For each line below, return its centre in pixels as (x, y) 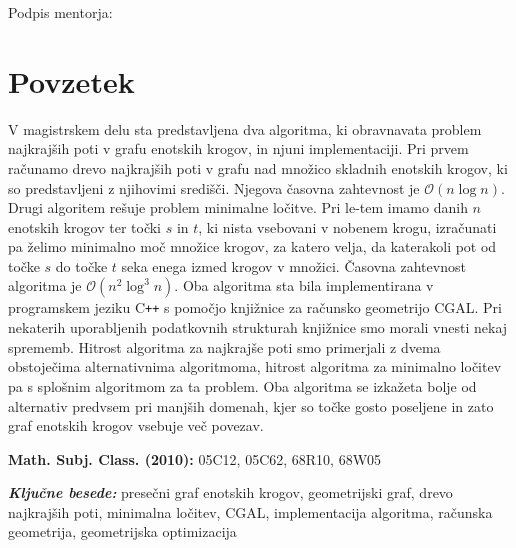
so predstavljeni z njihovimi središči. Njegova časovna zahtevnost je (214, 187)
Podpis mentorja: (60, 12)
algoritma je (45, 285)
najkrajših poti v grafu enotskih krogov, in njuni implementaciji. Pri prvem (238, 148)
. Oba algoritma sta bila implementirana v (304, 285)
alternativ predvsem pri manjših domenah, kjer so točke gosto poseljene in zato (251, 405)
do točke (81, 265)
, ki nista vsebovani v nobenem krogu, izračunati (347, 226)
